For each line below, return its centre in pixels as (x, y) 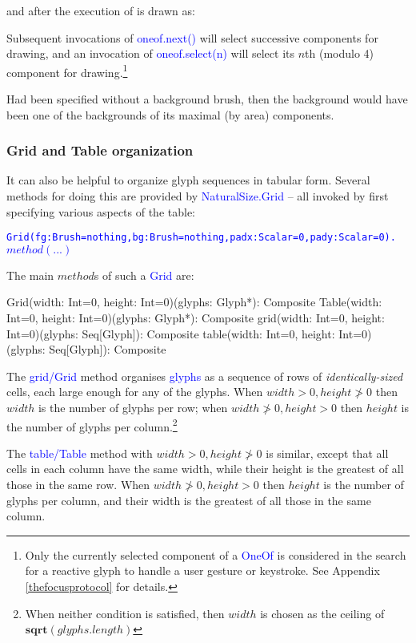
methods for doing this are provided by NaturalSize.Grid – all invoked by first (198, 196)
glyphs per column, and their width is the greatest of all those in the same (189, 500)
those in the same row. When (78, 485)
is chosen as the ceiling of (322, 613)
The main (30, 275)
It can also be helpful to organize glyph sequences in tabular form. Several (188, 180)
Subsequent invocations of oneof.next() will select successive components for (192, 37)
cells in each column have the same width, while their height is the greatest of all (205, 469)
